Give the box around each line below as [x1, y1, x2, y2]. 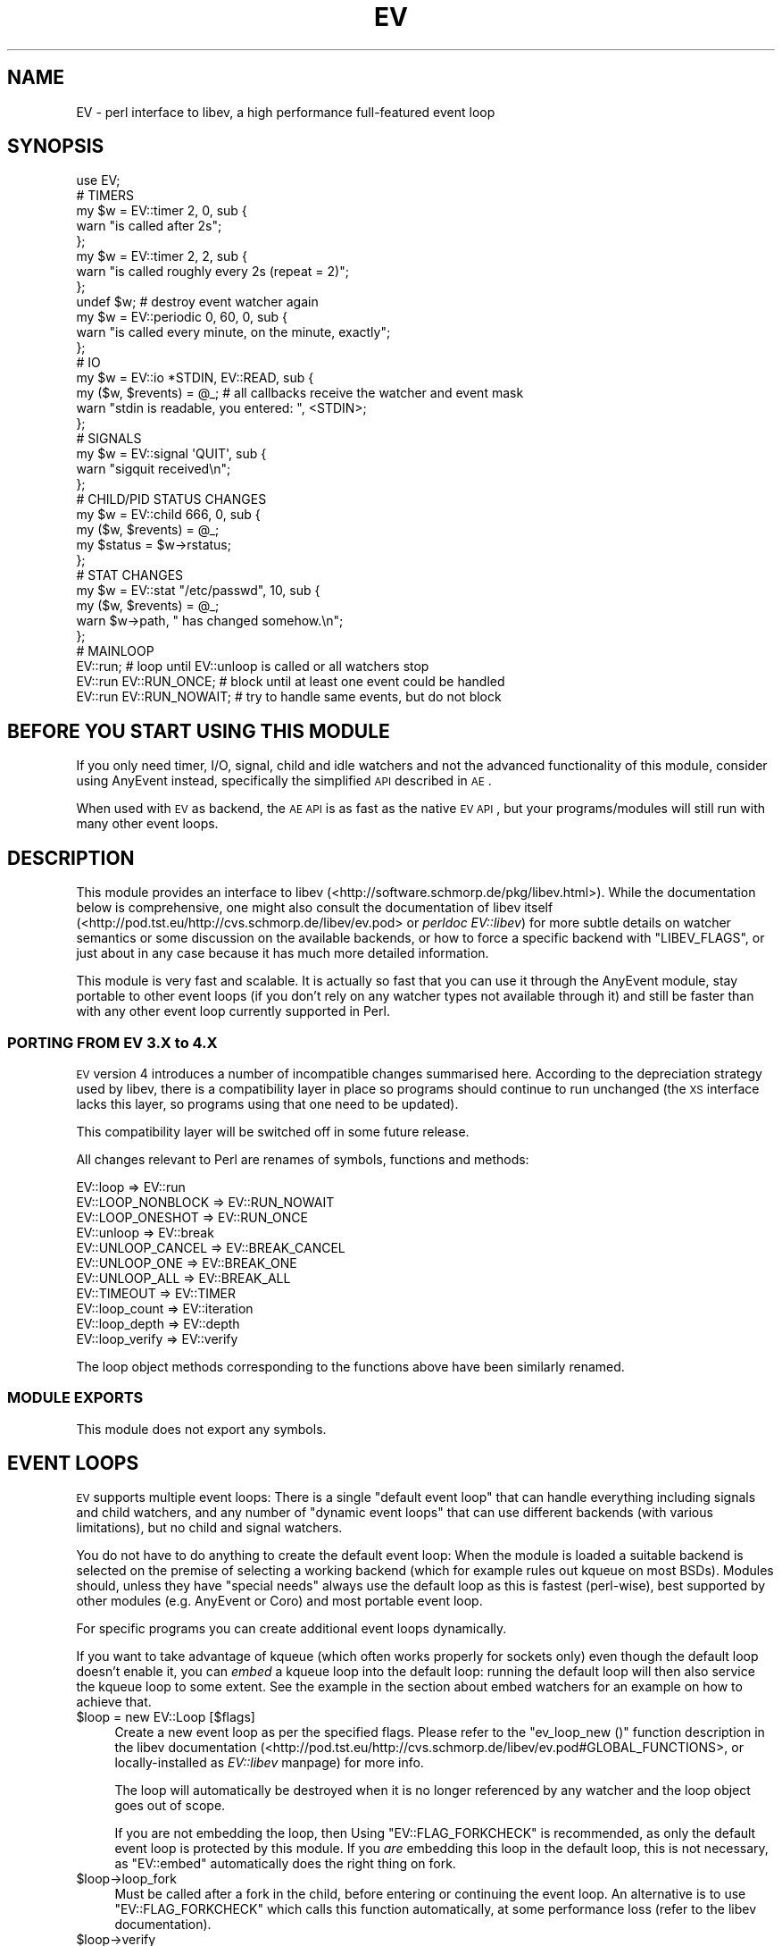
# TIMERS [76, 188, 135, 204]
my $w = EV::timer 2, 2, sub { [76, 248, 247, 264]
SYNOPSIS [7, 135, 104, 158]
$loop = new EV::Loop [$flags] [76, 1709, 255, 1725]
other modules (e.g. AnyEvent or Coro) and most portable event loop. [76, 1593, 483, 1609]
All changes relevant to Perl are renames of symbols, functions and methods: [76, 1151, 529, 1167]
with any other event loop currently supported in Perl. [76, 1003, 390, 1019]
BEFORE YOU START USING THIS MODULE [7, 719, 390, 742]
